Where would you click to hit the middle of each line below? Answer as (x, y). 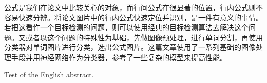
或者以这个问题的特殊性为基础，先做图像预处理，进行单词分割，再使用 (144, 37)
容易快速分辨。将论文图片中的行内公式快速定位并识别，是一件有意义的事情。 (133, 17)
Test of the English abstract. (49, 74)
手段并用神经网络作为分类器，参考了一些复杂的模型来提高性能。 (119, 57)
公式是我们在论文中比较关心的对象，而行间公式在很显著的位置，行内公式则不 (133, 7)
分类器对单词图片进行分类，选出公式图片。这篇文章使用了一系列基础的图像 (130, 47)
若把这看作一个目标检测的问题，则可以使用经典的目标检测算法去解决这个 (126, 27)
